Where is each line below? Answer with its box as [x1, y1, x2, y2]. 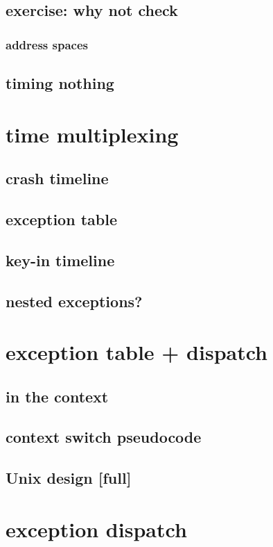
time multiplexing [6, 120, 179, 148]
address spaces [6, 35, 88, 53]
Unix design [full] [6, 467, 132, 489]
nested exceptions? [6, 290, 143, 311]
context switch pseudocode [6, 426, 202, 448]
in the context [6, 385, 109, 407]
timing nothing [6, 72, 114, 94]
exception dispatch [6, 514, 187, 543]
